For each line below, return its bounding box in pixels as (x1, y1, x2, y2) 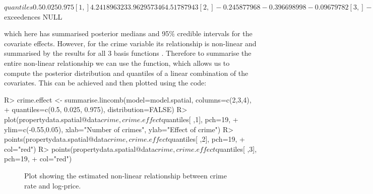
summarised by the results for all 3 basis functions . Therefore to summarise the (4, 48, 252, 58)
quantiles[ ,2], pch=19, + (168, 134, 245, 144)
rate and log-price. (24, 180, 81, 190)
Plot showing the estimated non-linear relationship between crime (24, 170, 227, 180)
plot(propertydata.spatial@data (4, 114, 101, 124)
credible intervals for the (177, 28, 253, 39)
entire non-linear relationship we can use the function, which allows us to (4, 57, 230, 68)
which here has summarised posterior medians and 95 (4, 28, 169, 39)
